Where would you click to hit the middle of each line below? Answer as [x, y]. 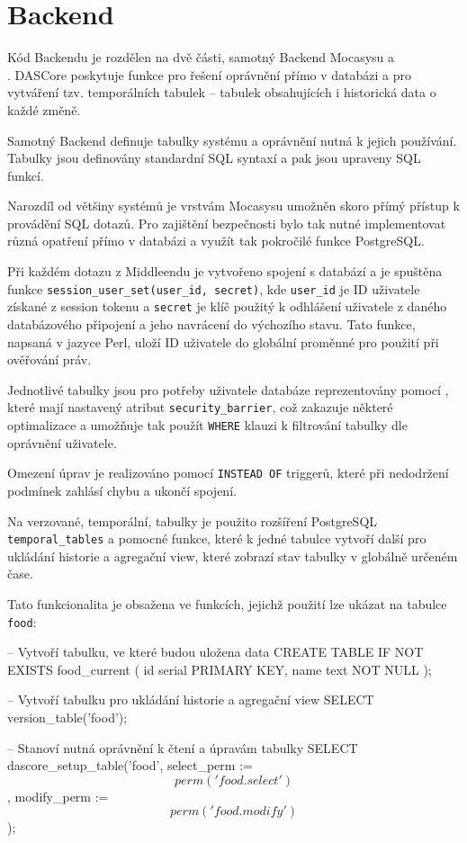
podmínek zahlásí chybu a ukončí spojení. [122, 490]
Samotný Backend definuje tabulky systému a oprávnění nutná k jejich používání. [232, 140]
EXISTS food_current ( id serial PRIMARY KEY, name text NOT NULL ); [220, 669]
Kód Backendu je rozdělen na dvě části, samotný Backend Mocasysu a [201, 57]
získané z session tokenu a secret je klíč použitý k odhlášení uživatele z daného [227, 306]
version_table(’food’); [67, 717]
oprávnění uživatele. [62, 442]
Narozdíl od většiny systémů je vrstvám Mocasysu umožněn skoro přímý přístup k [233, 206]
